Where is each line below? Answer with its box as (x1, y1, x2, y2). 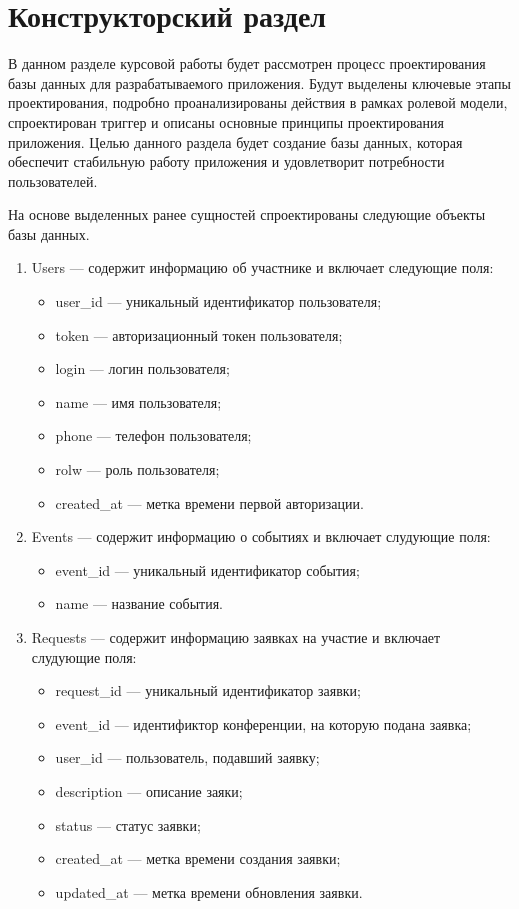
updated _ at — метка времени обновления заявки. (55, 881, 363, 902)
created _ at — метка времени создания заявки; (55, 848, 341, 869)
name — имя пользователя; (55, 391, 222, 412)
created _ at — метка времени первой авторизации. (55, 492, 364, 513)
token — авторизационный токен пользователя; (55, 324, 343, 345)
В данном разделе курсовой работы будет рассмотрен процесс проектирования (8, 53, 486, 74)
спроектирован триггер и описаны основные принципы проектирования (8, 111, 444, 132)
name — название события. (55, 593, 224, 614)
